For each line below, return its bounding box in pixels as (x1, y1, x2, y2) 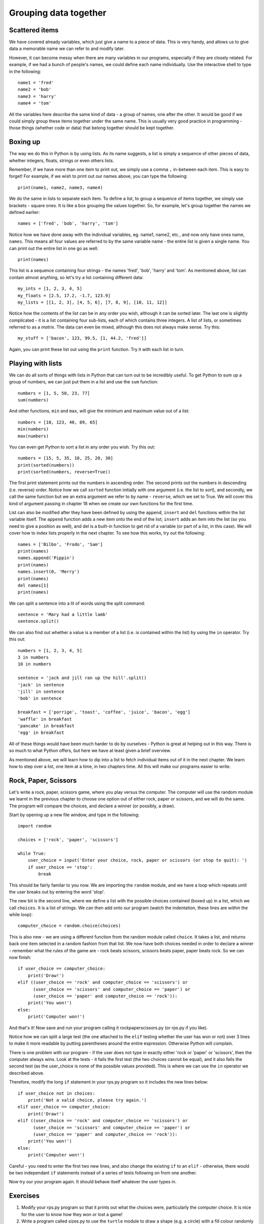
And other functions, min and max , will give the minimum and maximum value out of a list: (9, 408, 190, 414)
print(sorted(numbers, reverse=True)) (18, 469, 111, 475)
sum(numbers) (18, 397, 49, 402)
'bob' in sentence (18, 696, 62, 701)
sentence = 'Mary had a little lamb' (18, 612, 109, 617)
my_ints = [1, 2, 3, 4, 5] (18, 286, 83, 291)
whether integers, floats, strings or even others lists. (9, 157, 114, 164)
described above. (9, 1070, 44, 1076)
